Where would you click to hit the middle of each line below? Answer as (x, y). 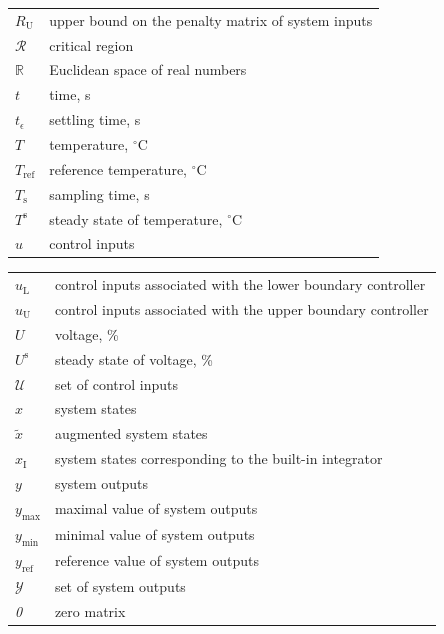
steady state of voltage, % (133, 358)
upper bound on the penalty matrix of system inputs (211, 19)
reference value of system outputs (156, 560)
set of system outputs (120, 585)
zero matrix (90, 610)
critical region (91, 44)
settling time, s (95, 119)
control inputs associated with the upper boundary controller (241, 309)
